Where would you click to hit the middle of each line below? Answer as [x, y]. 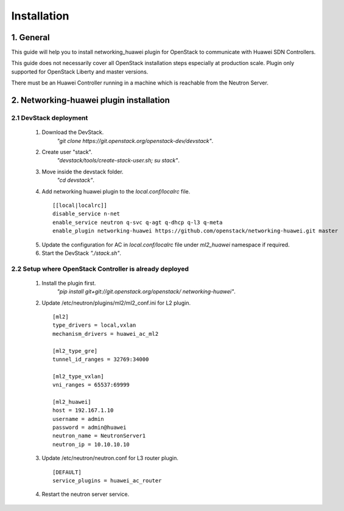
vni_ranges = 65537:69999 [91, 385]
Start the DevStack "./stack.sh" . [82, 253]
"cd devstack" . [75, 180]
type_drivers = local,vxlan [94, 325]
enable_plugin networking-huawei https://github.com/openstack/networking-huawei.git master [195, 231]
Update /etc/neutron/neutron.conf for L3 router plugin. [110, 458]
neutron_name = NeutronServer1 [99, 436]
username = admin [78, 419]
